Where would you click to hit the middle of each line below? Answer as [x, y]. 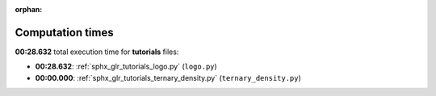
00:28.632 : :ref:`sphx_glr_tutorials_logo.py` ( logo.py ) [126, 67]
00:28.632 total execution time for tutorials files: [97, 52]
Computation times [64, 32]
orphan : [29, 9]
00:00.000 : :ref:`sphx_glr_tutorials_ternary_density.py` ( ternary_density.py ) [168, 77]
